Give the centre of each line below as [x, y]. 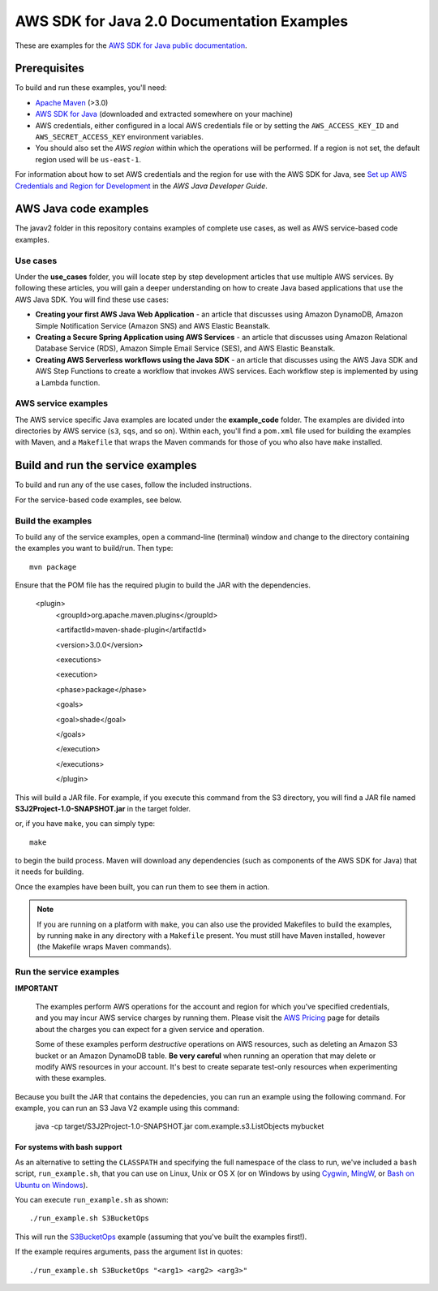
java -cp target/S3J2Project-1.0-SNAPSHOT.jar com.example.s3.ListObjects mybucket [180, 1126]
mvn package [53, 567]
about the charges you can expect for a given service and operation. [150, 1029]
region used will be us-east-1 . [88, 159]
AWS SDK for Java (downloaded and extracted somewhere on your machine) [164, 114]
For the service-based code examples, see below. [99, 500]
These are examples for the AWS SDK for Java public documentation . [131, 45]
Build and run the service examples [106, 465]
